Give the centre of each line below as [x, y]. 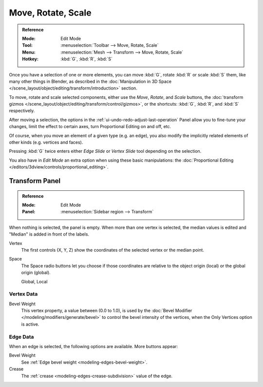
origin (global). [36, 273]
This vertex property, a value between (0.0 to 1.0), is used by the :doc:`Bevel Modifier [107, 311]
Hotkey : [30, 59]
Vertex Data [23, 294]
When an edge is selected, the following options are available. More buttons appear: [94, 346]
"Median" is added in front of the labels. [49, 234]
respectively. [22, 111]
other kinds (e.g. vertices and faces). [46, 142]
